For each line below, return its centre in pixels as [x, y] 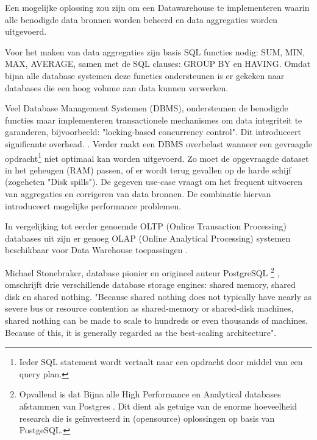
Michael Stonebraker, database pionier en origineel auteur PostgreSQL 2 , [142, 271]
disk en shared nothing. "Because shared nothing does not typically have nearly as [158, 296]
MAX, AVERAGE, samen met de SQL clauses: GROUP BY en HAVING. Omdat [158, 64]
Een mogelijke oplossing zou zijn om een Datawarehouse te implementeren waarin [157, 7]
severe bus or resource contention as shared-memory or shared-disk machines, [149, 308]
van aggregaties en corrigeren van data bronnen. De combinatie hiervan [138, 193]
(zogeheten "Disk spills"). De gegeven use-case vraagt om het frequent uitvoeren [154, 182]
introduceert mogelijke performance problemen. [93, 205]
